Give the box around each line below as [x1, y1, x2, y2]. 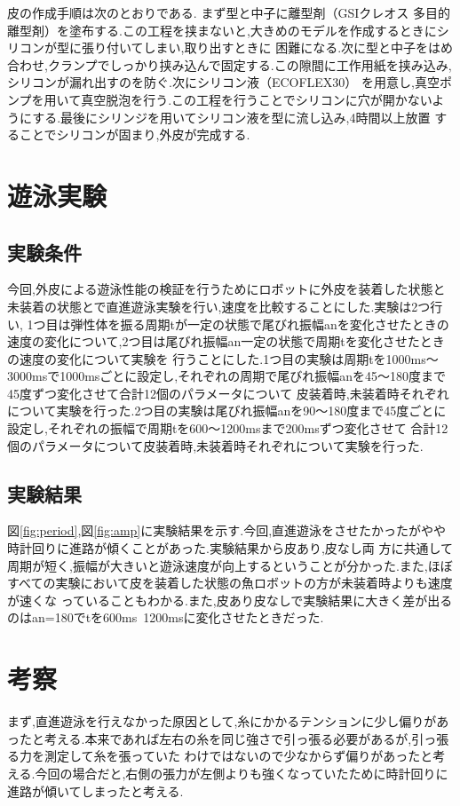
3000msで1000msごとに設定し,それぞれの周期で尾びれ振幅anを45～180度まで [7, 367, 447, 385]
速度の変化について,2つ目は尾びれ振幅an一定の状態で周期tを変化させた [7, 332, 420, 351]
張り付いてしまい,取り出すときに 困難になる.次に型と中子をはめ [81, 38, 454, 57]
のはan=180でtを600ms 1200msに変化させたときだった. [7, 608, 324, 627]
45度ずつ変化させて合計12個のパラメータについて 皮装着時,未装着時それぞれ [7, 383, 449, 402]
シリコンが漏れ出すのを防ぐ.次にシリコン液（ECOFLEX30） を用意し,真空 [7, 73, 440, 91]
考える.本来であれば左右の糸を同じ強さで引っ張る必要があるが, [44, 729, 412, 747]
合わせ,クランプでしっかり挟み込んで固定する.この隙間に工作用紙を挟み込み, [7, 55, 452, 74]
